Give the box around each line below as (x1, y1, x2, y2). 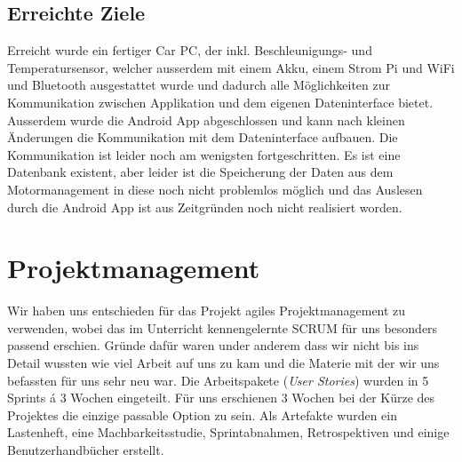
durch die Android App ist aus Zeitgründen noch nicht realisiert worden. (7, 197, 402, 216)
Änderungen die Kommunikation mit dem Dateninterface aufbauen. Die (7, 128, 398, 147)
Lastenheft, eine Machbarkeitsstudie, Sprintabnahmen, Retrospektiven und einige (7, 423, 450, 442)
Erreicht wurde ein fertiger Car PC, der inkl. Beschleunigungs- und (7, 41, 372, 60)
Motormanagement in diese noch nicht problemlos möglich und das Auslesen (7, 179, 423, 198)
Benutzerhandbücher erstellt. (7, 441, 164, 459)
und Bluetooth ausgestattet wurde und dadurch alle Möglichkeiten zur (7, 76, 391, 94)
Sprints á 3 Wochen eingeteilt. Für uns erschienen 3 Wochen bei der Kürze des (7, 388, 435, 407)
